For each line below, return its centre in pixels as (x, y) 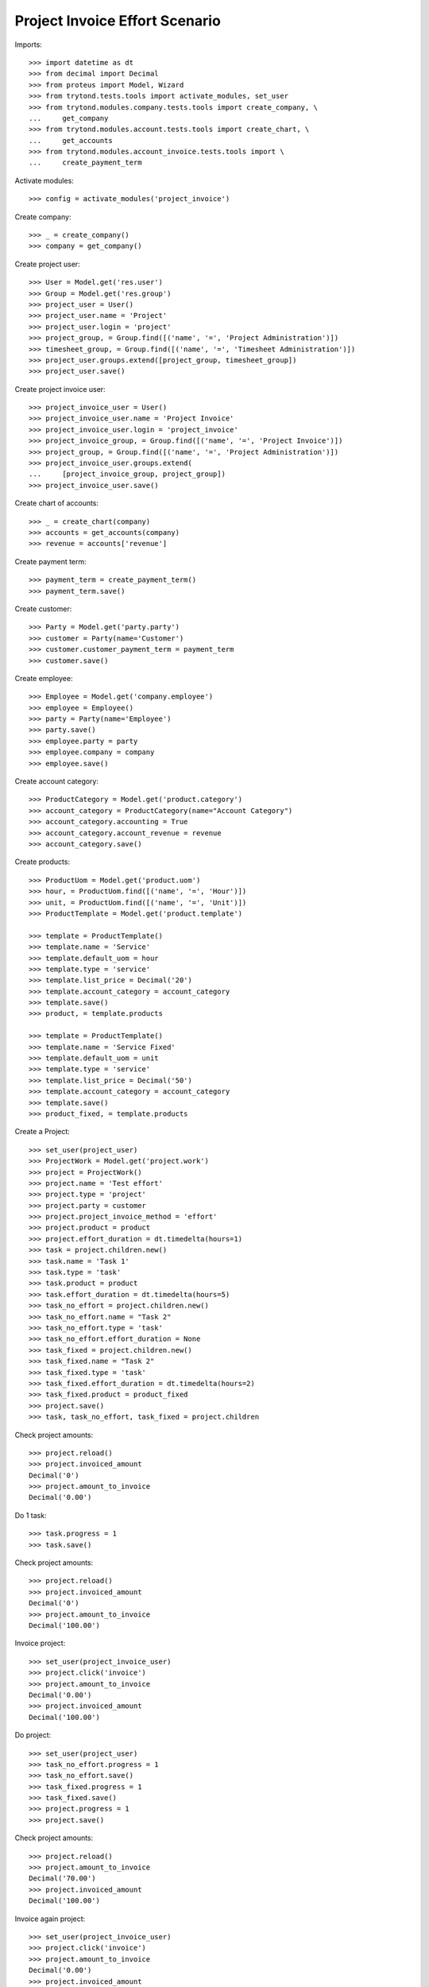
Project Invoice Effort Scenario (118, 21)
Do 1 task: (31, 1515)
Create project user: (48, 264)
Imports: (29, 45)
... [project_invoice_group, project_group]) (128, 474)
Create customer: (43, 609)
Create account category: (57, 781)
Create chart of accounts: (57, 503)
